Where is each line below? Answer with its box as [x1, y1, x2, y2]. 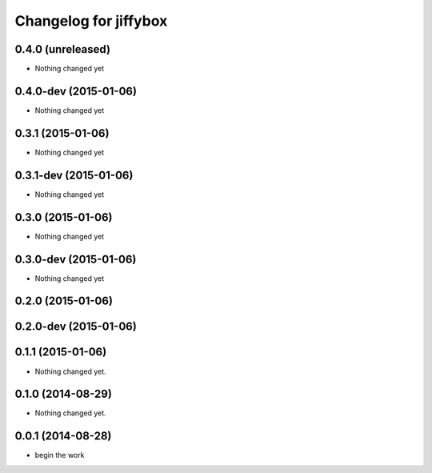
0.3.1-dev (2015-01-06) [14, 168, 134, 182]
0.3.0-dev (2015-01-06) [14, 252, 137, 266]
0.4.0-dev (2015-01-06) [14, 84, 138, 98]
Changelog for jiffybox [14, 12, 168, 30]
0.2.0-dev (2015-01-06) [14, 320, 138, 334]
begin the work [34, 451, 85, 460]
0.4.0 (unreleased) [14, 42, 111, 56]
